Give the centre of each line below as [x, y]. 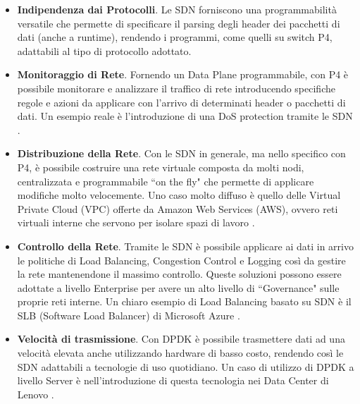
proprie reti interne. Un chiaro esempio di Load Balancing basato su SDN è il [184, 301]
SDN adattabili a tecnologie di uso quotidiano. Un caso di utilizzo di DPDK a [186, 366]
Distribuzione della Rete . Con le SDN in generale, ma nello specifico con [181, 153]
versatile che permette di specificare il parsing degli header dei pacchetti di [179, 23]
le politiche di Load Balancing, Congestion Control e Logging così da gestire [181, 260]
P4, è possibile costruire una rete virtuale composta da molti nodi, [161, 167]
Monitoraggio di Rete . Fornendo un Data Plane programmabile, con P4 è [183, 74]
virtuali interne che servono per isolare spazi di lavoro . [136, 222]
